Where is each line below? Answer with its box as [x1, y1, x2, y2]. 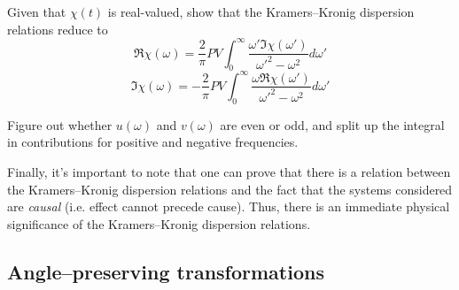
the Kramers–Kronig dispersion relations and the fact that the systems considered [7, 179, 453, 198]
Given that [7, 3, 66, 20]
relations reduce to [7, 19, 108, 38]
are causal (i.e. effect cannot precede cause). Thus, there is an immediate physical [7, 197, 450, 216]
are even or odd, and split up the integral [220, 115, 445, 134]
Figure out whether [7, 115, 113, 134]
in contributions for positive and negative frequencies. [7, 133, 299, 151]
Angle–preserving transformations [7, 257, 324, 285]
